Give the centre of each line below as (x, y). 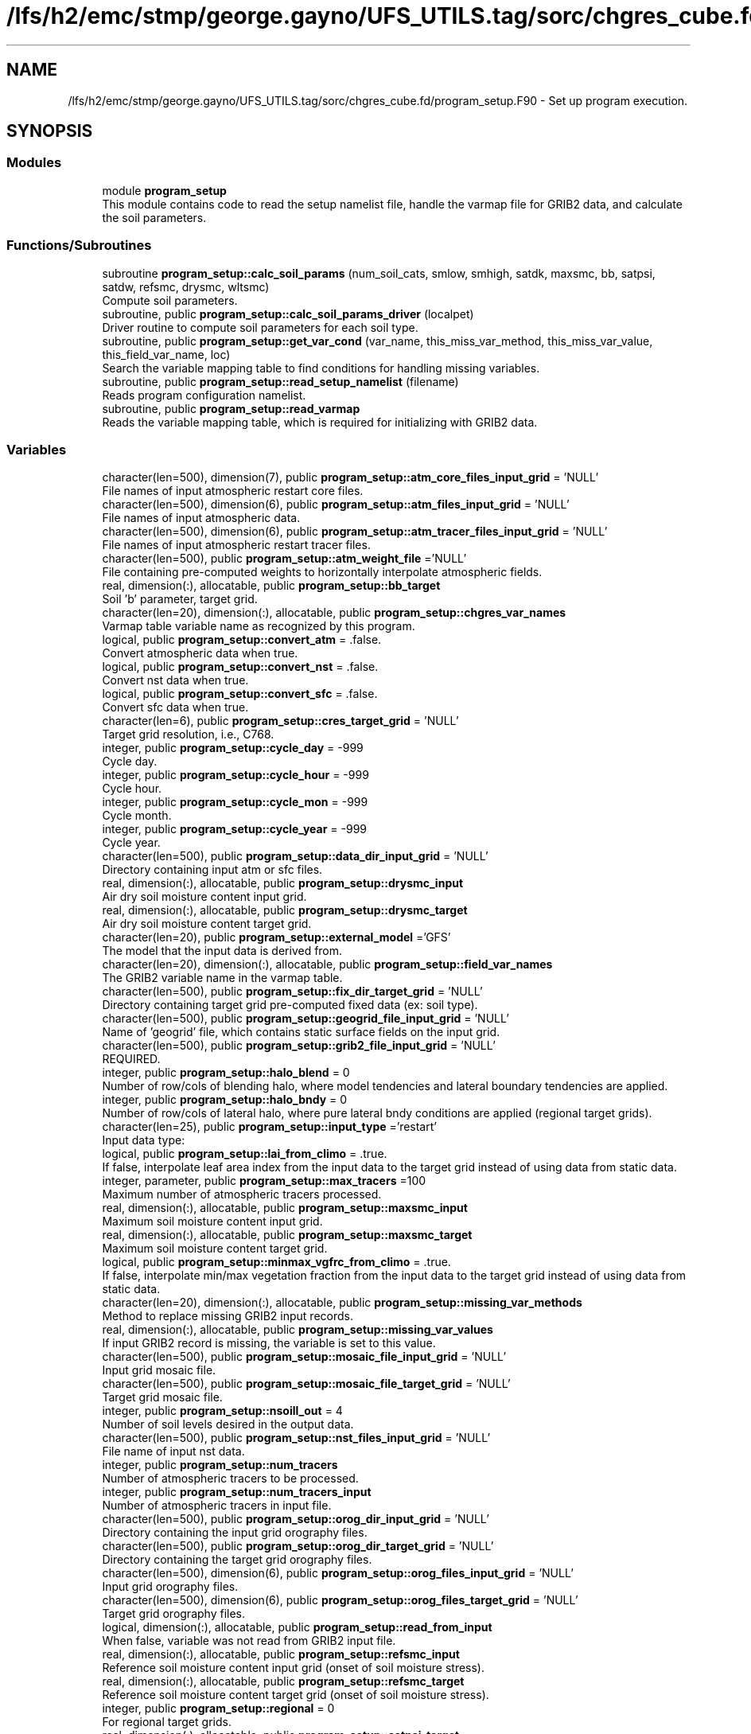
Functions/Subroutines (79, 245)
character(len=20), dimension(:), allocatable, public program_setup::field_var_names (327, 964)
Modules (34, 163)
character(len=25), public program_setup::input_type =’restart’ (269, 1127)
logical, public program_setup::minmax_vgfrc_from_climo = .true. (276, 1262)
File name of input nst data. (173, 1451)
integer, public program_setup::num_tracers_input (237, 1492)
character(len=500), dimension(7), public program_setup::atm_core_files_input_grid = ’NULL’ (350, 477)
